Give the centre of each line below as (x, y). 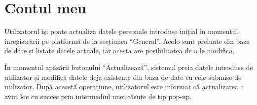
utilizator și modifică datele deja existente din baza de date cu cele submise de (123, 77)
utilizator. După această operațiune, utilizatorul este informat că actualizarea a (124, 87)
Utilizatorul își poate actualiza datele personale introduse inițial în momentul (121, 31)
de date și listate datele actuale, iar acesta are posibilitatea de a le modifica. (120, 51)
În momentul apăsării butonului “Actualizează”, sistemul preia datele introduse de (129, 67)
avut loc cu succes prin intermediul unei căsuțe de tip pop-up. (98, 96)
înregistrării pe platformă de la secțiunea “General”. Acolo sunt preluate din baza (127, 41)
